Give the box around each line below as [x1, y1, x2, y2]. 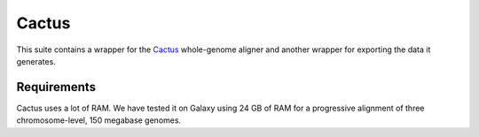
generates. [16, 56, 57, 66]
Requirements [16, 80, 97, 95]
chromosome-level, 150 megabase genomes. [16, 115, 182, 126]
